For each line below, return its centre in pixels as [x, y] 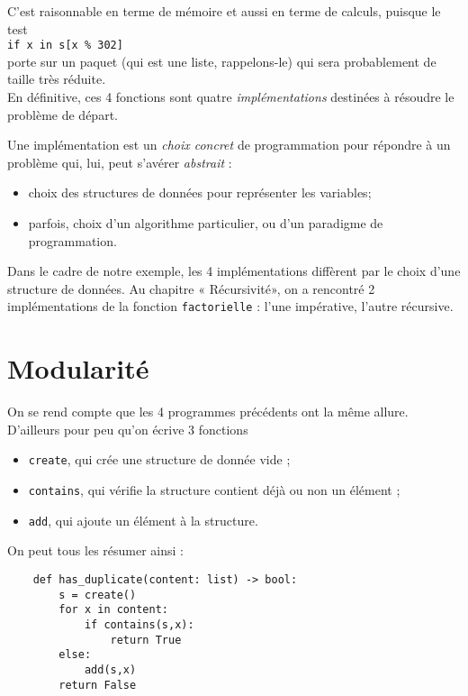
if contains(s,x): [139, 624]
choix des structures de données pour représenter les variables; [200, 192]
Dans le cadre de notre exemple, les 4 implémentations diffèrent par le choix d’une [234, 271]
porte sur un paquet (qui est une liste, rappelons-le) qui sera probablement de [222, 61]
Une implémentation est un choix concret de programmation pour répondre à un [229, 145]
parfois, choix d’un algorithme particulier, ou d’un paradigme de [206, 223]
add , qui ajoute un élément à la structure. [143, 520]
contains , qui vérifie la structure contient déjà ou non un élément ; [214, 490]
